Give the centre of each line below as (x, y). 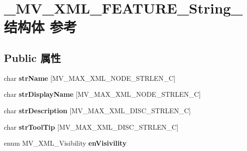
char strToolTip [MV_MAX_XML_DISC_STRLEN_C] (91, 127)
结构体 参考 (40, 27)
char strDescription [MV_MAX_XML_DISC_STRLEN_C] (97, 110)
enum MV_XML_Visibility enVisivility (65, 143)
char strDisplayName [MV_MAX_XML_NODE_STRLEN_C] (102, 94)
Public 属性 (32, 57)
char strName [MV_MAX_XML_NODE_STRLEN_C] (90, 78)
